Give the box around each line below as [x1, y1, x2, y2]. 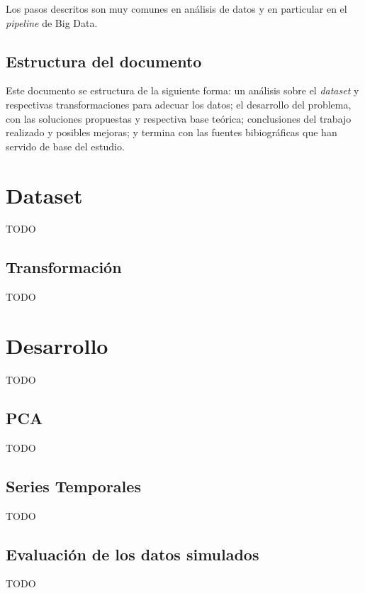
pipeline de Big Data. [6, 15, 98, 30]
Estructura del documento [6, 50, 202, 72]
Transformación [6, 256, 122, 278]
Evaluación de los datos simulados [6, 543, 259, 565]
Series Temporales [6, 475, 141, 497]
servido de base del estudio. [6, 138, 125, 153]
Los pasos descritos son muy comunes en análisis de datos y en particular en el [6, 1, 347, 16]
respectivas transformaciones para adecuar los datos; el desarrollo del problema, [6, 96, 352, 111]
